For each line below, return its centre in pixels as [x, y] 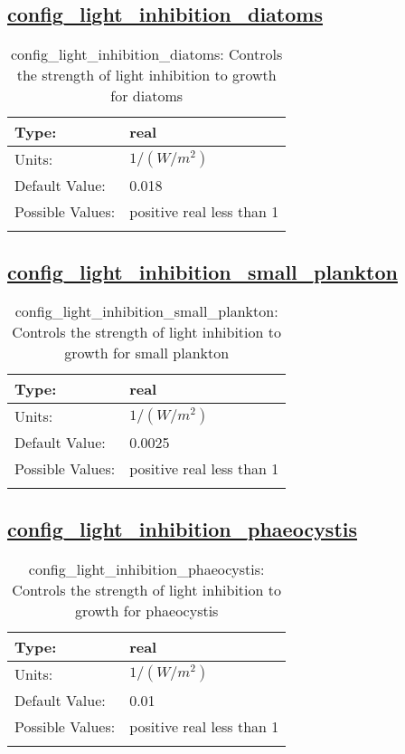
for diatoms [147, 96]
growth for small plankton [147, 353]
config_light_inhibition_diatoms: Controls [147, 54]
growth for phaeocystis [146, 610]
